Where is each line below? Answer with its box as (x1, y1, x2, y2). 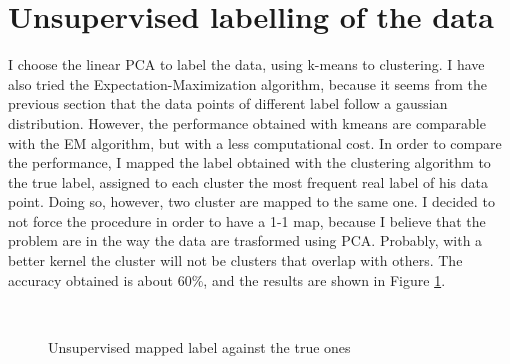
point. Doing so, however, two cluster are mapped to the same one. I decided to (8, 191, 495, 212)
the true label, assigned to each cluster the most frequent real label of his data (8, 171, 489, 192)
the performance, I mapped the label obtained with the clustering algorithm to (8, 152, 491, 173)
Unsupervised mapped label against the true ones (48, 336, 351, 357)
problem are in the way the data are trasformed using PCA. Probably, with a (8, 230, 483, 251)
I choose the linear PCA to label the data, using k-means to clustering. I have (8, 54, 485, 75)
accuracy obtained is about (8, 269, 174, 290)
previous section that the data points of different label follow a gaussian (8, 93, 448, 114)
